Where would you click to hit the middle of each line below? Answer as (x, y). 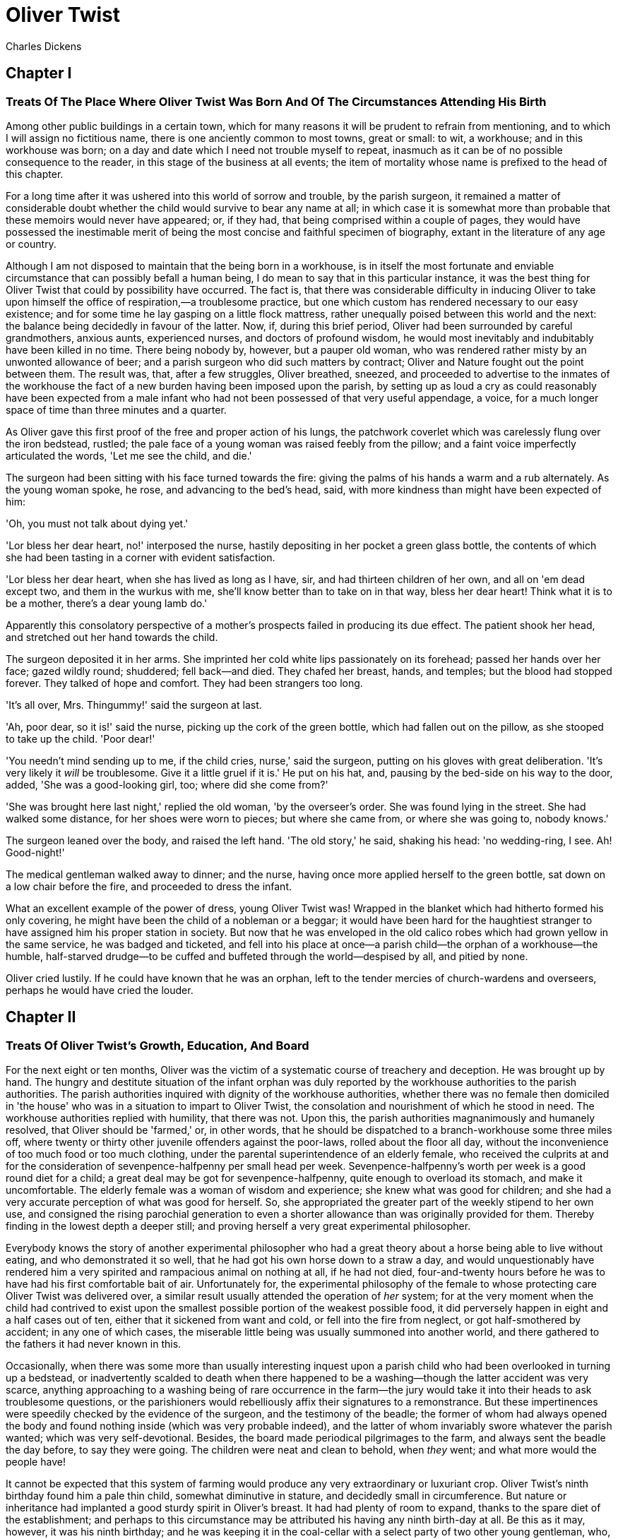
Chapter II (41, 1017)
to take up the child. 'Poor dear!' (81, 738)
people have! (36, 1462)
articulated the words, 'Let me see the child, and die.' (129, 455)
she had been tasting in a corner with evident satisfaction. (141, 557)
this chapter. (35, 174)
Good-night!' (35, 852)
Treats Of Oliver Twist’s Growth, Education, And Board (158, 1045)
